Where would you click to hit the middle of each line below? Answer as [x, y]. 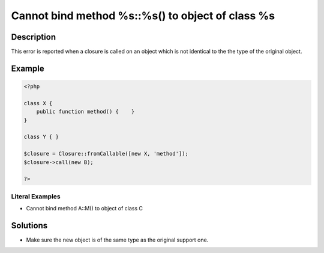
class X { [38, 103]
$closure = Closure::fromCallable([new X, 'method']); [106, 154]
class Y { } [41, 137]
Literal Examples [36, 197]
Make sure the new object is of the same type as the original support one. [117, 240]
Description [34, 37]
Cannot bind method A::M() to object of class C [85, 209]
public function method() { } [85, 112]
